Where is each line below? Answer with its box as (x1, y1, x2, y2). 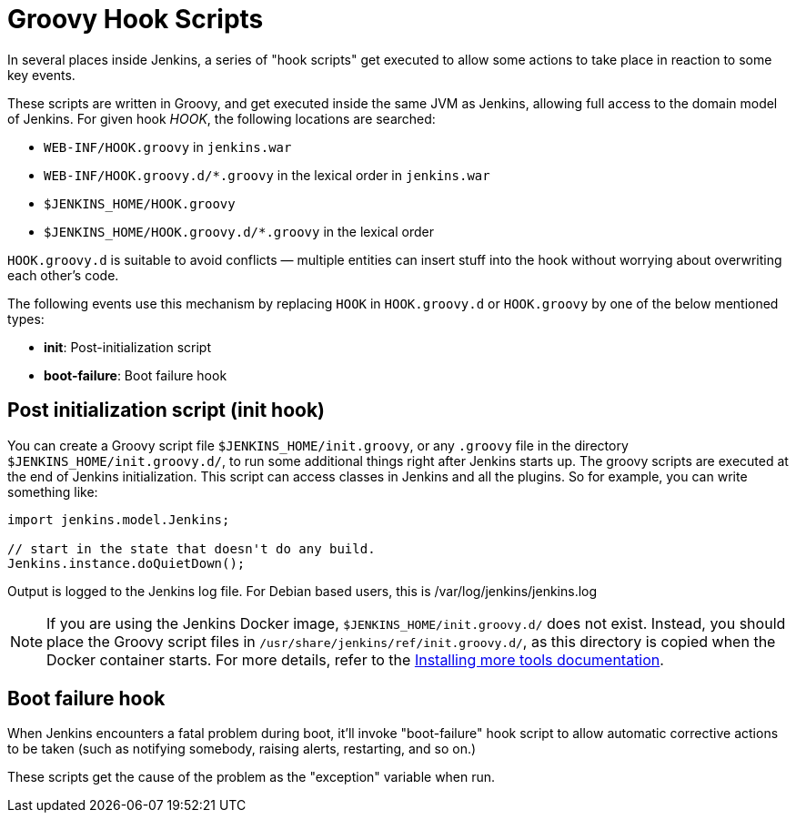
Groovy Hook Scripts (7, 4, 264, 35)
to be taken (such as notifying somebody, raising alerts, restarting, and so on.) (7, 741, 477, 757)
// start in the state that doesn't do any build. (7, 541, 376, 556)
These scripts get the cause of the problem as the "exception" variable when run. (7, 769, 496, 785)
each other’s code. (7, 267, 119, 283)
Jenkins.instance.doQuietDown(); (7, 555, 246, 571)
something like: (7, 483, 98, 500)
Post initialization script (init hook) (7, 399, 325, 422)
